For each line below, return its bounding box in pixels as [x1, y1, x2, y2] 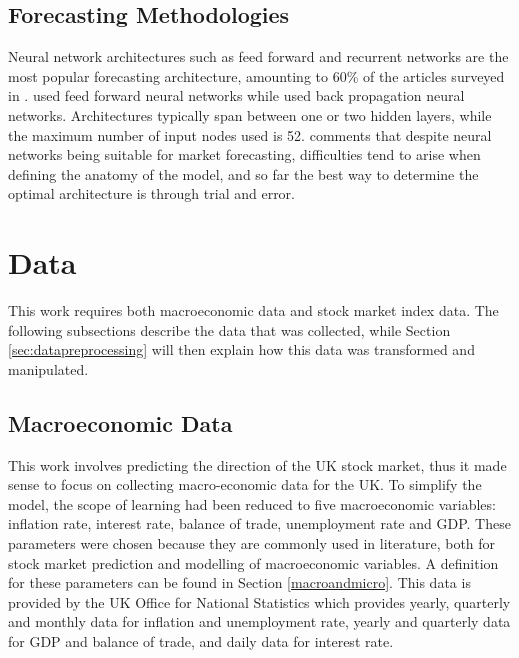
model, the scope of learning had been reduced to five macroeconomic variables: [8, 493, 496, 514]
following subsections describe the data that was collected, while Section [8, 319, 451, 340]
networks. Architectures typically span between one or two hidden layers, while [8, 104, 492, 125]
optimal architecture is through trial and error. [8, 183, 295, 204]
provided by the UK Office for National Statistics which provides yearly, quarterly [8, 591, 511, 612]
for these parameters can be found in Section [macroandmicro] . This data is [8, 572, 471, 593]
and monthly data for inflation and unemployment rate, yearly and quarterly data [8, 611, 511, 632]
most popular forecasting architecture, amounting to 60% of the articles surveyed [8, 65, 505, 86]
